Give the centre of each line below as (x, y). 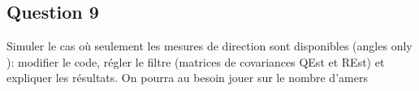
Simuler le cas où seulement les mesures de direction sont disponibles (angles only (209, 46)
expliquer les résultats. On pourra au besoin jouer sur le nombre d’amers (187, 78)
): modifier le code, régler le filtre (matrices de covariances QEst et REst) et (196, 61)
